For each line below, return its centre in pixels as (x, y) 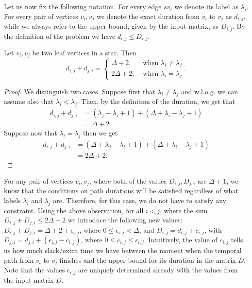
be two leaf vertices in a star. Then (84, 52)
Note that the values (34, 270)
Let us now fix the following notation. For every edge (83, 6)
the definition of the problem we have (60, 36)
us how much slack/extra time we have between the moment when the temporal (123, 250)
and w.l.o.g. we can (209, 91)
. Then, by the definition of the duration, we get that (156, 101)
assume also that (29, 101)
